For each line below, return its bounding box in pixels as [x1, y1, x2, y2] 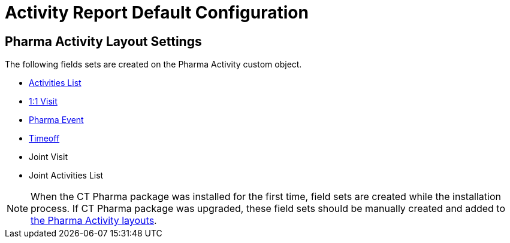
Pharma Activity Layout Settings [5, 33, 202, 49]
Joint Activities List [29, 170, 104, 181]
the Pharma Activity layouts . [31, 214, 157, 227]
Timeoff [29, 133, 60, 144]
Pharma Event [29, 115, 84, 125]
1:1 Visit [29, 96, 58, 107]
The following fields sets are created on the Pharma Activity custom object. [5, 59, 302, 70]
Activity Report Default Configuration [5, 2, 309, 23]
